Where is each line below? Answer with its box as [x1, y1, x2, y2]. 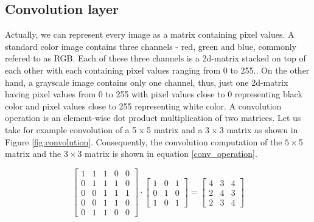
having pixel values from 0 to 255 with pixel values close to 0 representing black [5, 88, 302, 100]
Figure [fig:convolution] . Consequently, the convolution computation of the [5, 135, 282, 148]
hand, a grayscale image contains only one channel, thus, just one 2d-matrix [5, 75, 288, 88]
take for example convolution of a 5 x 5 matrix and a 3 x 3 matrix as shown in [5, 123, 298, 136]
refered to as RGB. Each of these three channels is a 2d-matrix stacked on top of [5, 52, 306, 64]
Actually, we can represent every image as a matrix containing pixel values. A [5, 28, 295, 41]
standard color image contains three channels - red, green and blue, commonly [5, 40, 297, 52]
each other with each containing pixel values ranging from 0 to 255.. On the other [5, 63, 310, 76]
